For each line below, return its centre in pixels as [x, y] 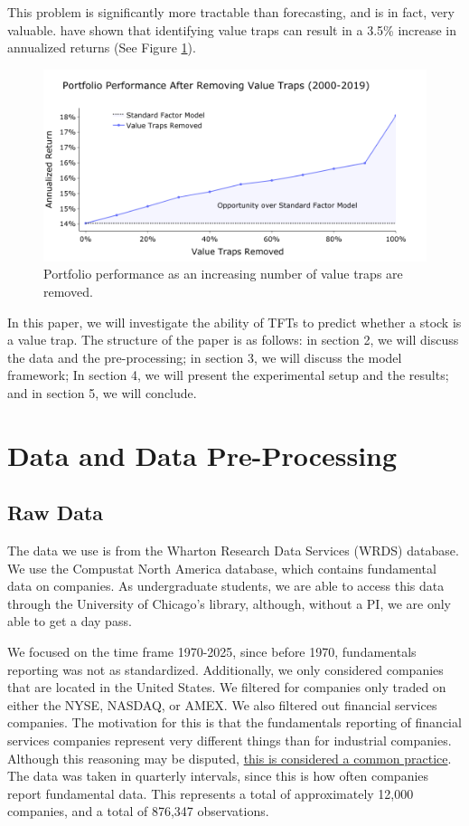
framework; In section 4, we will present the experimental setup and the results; [228, 375]
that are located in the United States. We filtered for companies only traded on [227, 687]
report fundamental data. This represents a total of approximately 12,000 [211, 793]
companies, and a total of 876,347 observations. [138, 811]
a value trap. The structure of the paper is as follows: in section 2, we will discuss [233, 340]
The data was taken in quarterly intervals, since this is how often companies [218, 776]
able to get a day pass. [70, 621]
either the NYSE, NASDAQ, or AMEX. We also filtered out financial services [222, 704]
